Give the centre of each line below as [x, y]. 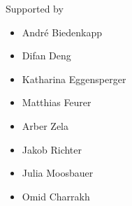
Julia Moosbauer [58, 173]
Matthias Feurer [57, 102]
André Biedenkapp [62, 32]
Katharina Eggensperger [74, 79]
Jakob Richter [52, 149]
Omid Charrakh [56, 196]
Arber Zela [45, 125]
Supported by [35, 8]
